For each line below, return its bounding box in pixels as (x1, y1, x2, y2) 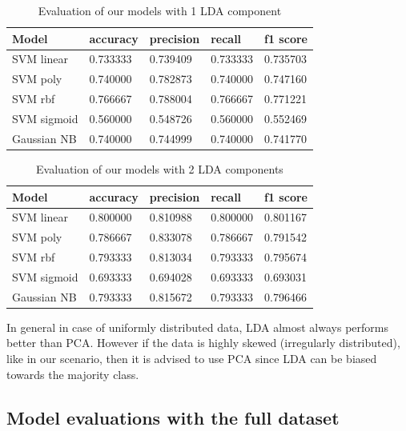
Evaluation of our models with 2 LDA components (36, 160, 283, 177)
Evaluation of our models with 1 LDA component (38, 2, 282, 18)
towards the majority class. (6, 365, 139, 382)
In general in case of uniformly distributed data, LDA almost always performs (6, 318, 388, 335)
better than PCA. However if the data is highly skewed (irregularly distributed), (6, 334, 400, 351)
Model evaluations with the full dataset (6, 405, 340, 429)
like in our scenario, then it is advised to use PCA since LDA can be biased (6, 350, 377, 366)
